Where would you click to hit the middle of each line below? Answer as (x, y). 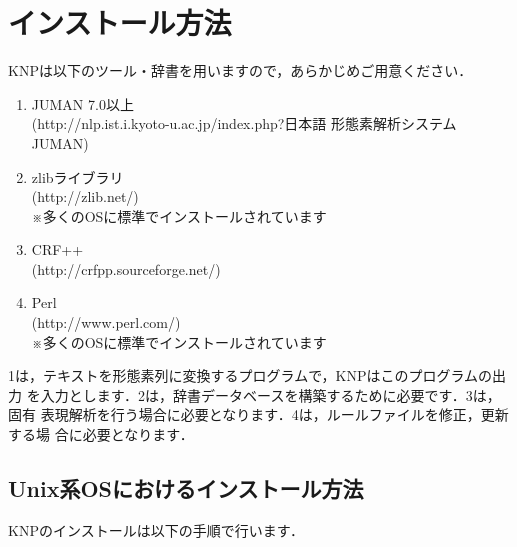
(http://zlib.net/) (85, 196)
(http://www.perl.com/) (106, 322)
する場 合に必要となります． (101, 434)
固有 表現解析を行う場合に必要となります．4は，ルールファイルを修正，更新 (258, 414)
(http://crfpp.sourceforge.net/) (126, 268)
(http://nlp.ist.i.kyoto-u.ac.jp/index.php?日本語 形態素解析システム (244, 123)
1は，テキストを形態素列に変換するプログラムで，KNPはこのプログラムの (250, 375)
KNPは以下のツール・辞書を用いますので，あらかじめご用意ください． (240, 70)
